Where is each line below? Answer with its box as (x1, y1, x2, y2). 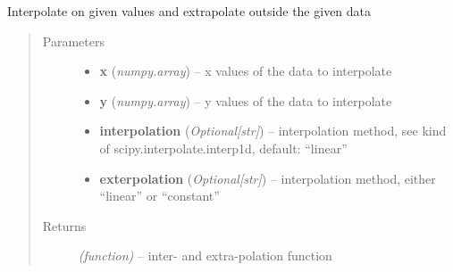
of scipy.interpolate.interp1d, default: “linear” (99, 138, 348, 157)
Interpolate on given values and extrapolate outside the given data (7, 2, 372, 20)
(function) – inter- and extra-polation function (78, 246, 332, 265)
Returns (42, 216, 87, 235)
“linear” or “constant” (99, 186, 220, 205)
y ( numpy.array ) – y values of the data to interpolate (99, 91, 392, 110)
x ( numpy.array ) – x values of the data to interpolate (99, 62, 392, 80)
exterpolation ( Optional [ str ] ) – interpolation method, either (99, 169, 436, 187)
